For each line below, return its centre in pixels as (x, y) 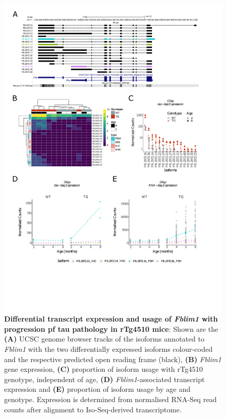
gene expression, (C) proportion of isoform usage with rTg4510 (103, 369)
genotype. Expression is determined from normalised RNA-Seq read (110, 399)
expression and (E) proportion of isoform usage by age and (97, 389)
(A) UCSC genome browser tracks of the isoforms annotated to (104, 339)
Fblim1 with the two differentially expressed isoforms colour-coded (108, 349)
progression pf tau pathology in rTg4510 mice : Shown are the (111, 329)
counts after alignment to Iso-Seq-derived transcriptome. (93, 409)
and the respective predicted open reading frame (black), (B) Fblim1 (113, 359)
